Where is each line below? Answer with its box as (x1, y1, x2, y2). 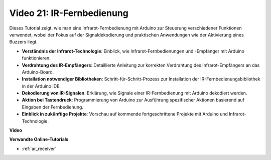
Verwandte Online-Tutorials (9, 136, 69, 142)
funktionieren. (22, 55, 51, 61)
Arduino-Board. (22, 69, 54, 75)
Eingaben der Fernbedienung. (22, 104, 84, 110)
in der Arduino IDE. (22, 83, 61, 89)
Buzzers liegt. (9, 39, 38, 45)
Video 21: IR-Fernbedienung (9, 7, 129, 18)
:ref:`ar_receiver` (22, 145, 57, 151)
